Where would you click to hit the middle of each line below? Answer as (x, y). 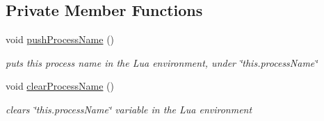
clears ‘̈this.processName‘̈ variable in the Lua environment (129, 109)
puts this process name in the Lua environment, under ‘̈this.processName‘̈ (162, 62)
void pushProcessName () (60, 39)
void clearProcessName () (60, 86)
